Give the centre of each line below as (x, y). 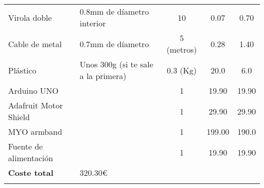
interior (93, 23)
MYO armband (35, 131)
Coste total (31, 173)
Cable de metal (35, 44)
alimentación (31, 158)
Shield (19, 117)
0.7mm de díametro (114, 44)
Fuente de (26, 146)
